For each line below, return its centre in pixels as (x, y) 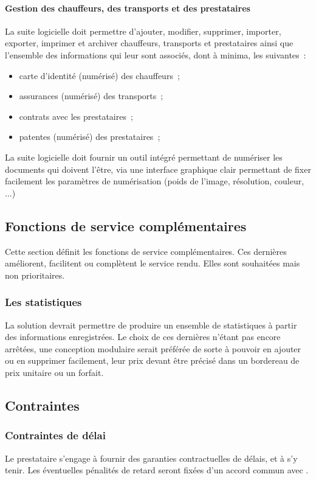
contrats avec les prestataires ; (76, 116)
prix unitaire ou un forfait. (54, 372)
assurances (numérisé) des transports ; (91, 96)
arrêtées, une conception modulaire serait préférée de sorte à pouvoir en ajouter (153, 348)
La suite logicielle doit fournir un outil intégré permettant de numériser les (144, 157)
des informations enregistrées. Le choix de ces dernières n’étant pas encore (143, 337)
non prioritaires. (35, 275)
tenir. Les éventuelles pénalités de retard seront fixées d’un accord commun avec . (157, 470)
